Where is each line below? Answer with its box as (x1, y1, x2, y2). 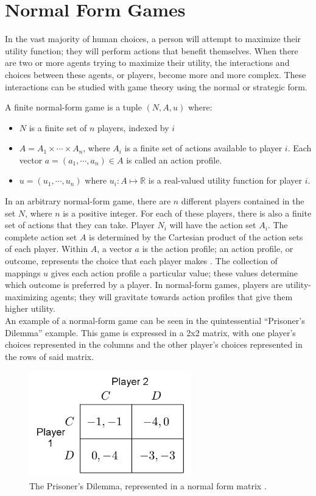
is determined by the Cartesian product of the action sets (89, 230, 303, 243)
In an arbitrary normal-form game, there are (5, 195, 171, 207)
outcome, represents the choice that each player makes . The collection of (5, 254, 278, 267)
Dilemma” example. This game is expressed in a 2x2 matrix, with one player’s (5, 326, 296, 339)
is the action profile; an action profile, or (142, 242, 293, 255)
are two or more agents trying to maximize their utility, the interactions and (5, 56, 290, 69)
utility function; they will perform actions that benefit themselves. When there (5, 44, 298, 57)
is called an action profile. (126, 153, 222, 166)
